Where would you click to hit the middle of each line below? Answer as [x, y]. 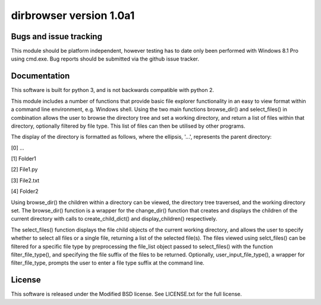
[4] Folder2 [25, 191]
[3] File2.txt [25, 180]
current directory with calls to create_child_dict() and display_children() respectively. [114, 219]
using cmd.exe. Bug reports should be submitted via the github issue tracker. [105, 59]
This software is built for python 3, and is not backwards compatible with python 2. [112, 90]
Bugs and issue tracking [56, 36]
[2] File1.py [24, 170]
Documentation [40, 76]
